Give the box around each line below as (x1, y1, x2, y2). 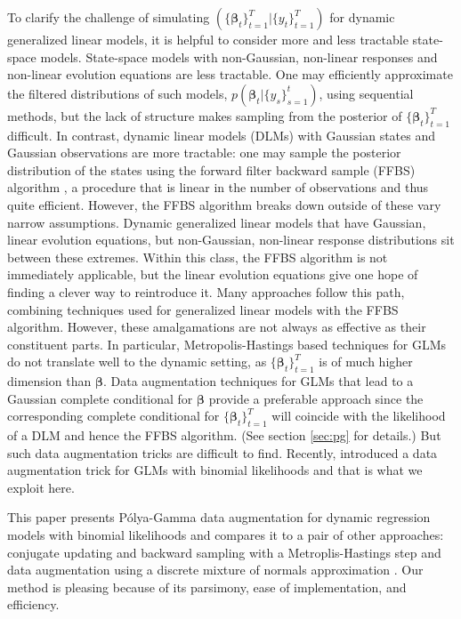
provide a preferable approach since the (208, 389, 424, 407)
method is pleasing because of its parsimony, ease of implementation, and (7, 577, 407, 596)
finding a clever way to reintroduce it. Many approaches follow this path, (7, 282, 405, 301)
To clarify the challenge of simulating (7, 8, 210, 26)
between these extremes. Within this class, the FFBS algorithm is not (7, 247, 388, 266)
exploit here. (7, 478, 75, 496)
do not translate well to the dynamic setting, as (7, 352, 267, 371)
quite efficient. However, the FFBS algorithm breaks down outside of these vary (7, 195, 441, 213)
